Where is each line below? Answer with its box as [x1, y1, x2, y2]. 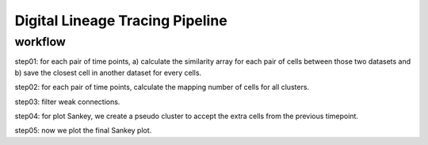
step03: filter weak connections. [14, 97, 120, 106]
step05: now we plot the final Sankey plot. [14, 126, 152, 136]
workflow [14, 35, 67, 49]
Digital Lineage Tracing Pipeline [14, 12, 227, 29]
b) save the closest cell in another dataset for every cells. [14, 68, 202, 77]
